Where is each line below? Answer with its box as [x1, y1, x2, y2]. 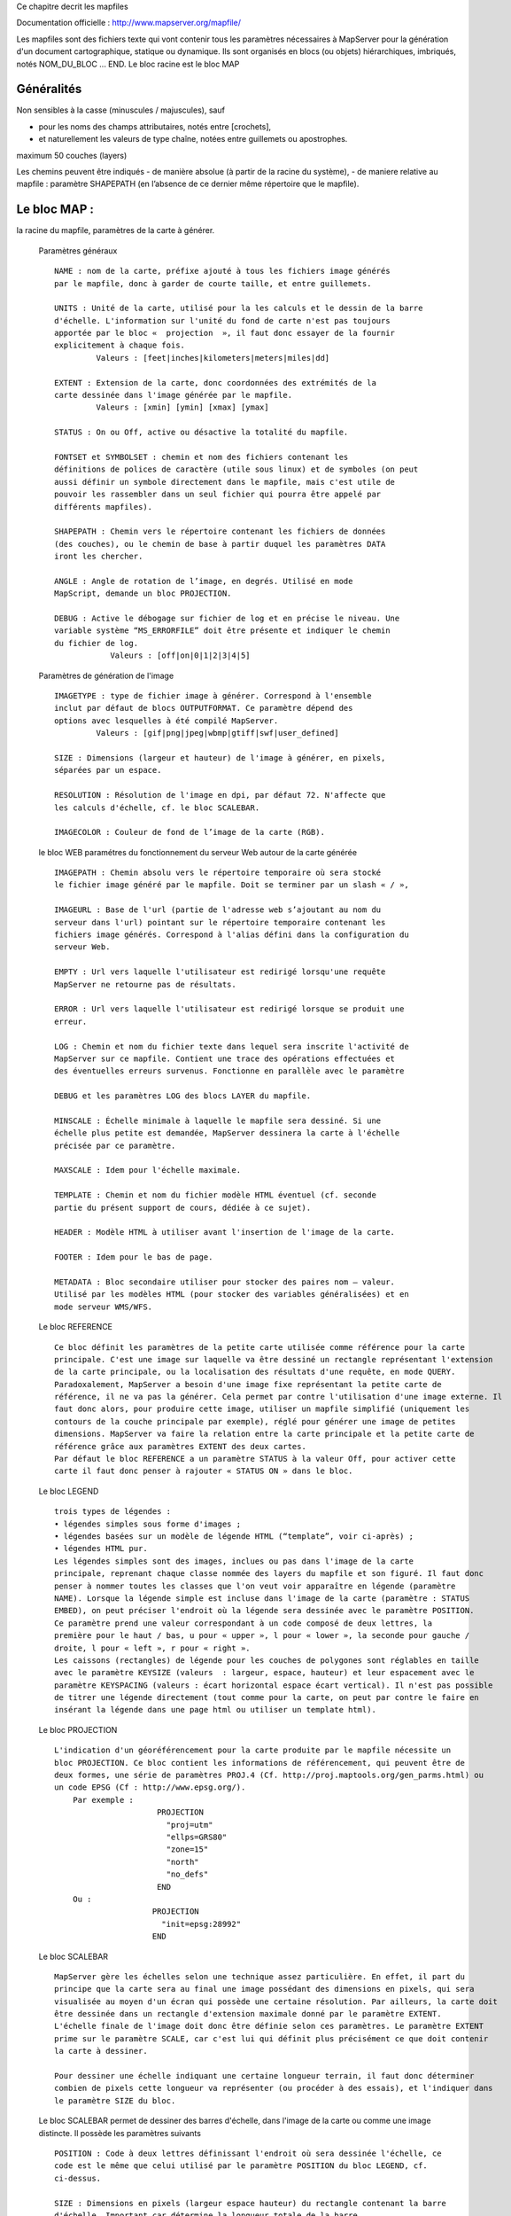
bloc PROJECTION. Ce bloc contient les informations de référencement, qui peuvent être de [54, 1758, 465, 1767]
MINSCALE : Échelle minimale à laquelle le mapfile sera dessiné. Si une [54, 1115, 382, 1126]
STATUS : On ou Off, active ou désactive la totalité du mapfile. [54, 427, 349, 438]
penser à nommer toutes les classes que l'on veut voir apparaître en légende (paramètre [54, 1580, 456, 1591]
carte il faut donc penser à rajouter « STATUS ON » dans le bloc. [54, 1466, 353, 1476]
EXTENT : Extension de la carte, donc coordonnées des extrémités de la [54, 378, 376, 387]
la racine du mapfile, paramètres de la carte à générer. [16, 225, 215, 236]
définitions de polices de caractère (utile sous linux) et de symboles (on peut [54, 464, 419, 474]
